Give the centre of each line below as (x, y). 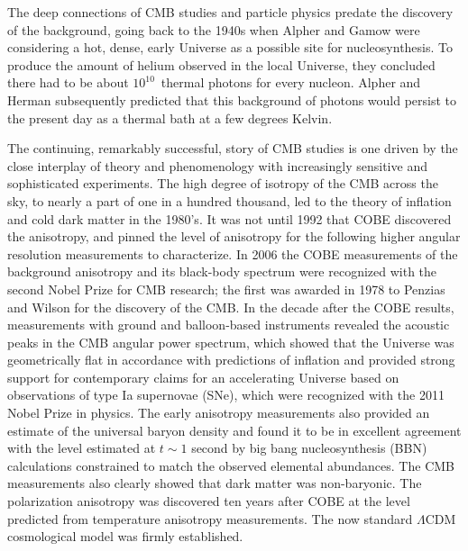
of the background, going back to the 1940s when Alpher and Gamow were (214, 29)
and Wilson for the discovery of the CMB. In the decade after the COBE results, (231, 307)
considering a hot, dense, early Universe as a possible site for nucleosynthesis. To (230, 47)
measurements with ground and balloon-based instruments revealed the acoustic (229, 325)
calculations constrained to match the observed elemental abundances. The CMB (231, 465)
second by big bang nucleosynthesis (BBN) (309, 448)
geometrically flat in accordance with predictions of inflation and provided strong (231, 360)
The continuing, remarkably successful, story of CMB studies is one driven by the (233, 148)
